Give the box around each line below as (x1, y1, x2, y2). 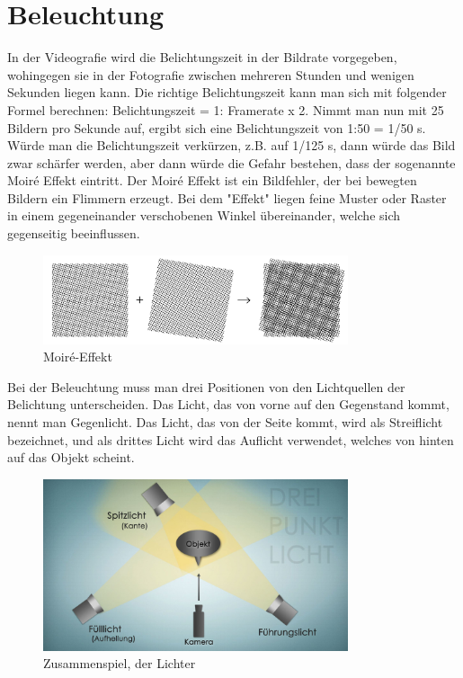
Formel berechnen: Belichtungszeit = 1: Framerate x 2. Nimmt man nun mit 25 (7, 100, 444, 119)
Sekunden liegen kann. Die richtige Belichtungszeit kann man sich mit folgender (7, 83, 447, 102)
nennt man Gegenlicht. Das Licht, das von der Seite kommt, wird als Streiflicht (7, 413, 443, 432)
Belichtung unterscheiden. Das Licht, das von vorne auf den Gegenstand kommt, (7, 395, 450, 414)
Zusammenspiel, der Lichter (43, 654, 196, 673)
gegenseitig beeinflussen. (7, 224, 140, 243)
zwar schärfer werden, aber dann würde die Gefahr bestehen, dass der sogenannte (7, 153, 456, 172)
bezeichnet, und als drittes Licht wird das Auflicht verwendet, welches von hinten (7, 430, 454, 449)
